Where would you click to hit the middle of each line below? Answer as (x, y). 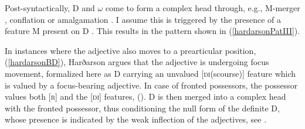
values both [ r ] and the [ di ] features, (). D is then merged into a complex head (145, 96)
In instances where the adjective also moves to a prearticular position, (131, 50)
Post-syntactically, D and (50, 8)
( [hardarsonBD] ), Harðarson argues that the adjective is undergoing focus (137, 62)
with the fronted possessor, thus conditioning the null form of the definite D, (142, 108)
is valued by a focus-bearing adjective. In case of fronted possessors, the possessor (151, 85)
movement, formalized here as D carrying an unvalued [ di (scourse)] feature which (150, 73)
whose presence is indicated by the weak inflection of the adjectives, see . (136, 119)
